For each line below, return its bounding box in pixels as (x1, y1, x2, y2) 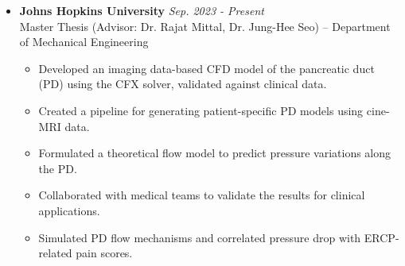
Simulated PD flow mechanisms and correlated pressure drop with (38, 229, 361, 245)
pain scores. (76, 245, 133, 261)
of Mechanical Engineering (19, 33, 149, 50)
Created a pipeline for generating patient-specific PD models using (38, 102, 364, 118)
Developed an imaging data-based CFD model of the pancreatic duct (38, 60, 375, 76)
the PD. (38, 160, 77, 176)
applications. (38, 202, 100, 218)
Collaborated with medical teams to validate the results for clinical (38, 187, 365, 203)
